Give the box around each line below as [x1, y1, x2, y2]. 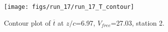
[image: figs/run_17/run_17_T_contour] [4, 3, 134, 10]
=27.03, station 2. [111, 17, 165, 28]
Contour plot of [4, 17, 51, 28]
